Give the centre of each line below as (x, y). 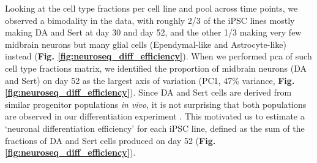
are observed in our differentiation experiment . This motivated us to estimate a (155, 116)
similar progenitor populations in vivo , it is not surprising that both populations (156, 104)
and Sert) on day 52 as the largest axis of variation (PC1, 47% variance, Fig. (150, 80)
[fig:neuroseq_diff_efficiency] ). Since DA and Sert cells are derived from (148, 92)
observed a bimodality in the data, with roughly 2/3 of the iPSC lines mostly (150, 20)
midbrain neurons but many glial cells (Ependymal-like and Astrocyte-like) (146, 44)
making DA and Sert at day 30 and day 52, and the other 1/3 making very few (153, 32)
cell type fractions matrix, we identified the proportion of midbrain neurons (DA (156, 68)
